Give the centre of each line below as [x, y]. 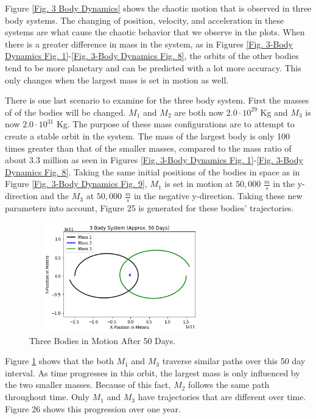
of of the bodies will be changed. [65, 112]
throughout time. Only [47, 397]
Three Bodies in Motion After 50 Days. [103, 340]
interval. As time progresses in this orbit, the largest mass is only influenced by [153, 372]
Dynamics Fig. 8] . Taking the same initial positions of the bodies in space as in [153, 171]
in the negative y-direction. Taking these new [218, 196]
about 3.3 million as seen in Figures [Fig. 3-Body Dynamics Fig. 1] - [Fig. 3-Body [154, 160]
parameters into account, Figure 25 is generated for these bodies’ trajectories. [149, 207]
